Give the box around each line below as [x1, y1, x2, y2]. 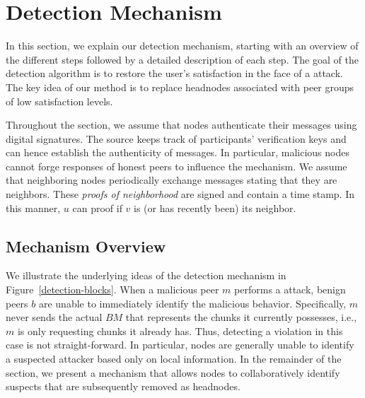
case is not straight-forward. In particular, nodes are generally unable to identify [6, 337, 354, 352]
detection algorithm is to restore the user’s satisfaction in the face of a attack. [6, 66, 343, 81]
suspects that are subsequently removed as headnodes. [6, 379, 241, 394]
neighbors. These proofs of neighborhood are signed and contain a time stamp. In [6, 187, 354, 201]
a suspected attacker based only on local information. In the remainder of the [6, 351, 342, 366]
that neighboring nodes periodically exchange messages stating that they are [6, 172, 337, 187]
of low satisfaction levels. [6, 93, 113, 108]
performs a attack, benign [234, 282, 346, 297]
